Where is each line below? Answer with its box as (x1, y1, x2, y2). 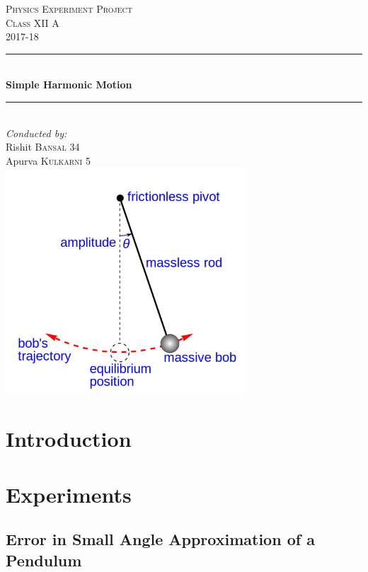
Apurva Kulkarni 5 (6, 153, 91, 168)
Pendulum (6, 549, 82, 571)
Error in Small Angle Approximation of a (6, 528, 315, 550)
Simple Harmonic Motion (6, 77, 132, 92)
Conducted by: (6, 125, 67, 140)
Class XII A (6, 15, 59, 30)
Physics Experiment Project (6, 1, 132, 16)
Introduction (6, 424, 132, 453)
